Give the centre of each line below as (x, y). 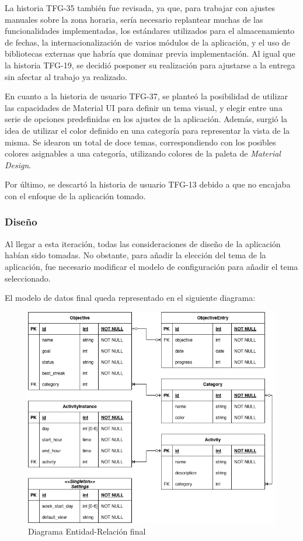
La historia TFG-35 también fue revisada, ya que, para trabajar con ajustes (140, 8)
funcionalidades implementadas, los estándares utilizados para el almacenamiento (150, 31)
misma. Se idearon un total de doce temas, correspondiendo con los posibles (140, 142)
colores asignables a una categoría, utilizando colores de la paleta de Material (143, 153)
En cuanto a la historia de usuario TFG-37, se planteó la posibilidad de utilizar (147, 96)
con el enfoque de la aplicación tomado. (75, 195)
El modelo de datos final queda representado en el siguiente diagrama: (130, 298)
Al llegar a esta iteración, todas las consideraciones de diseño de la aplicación (143, 243)
